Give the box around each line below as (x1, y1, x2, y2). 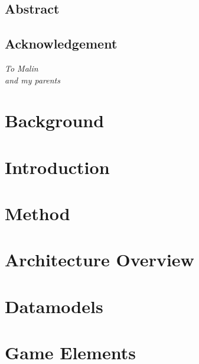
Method (5, 201, 70, 226)
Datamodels (5, 294, 103, 318)
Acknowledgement (5, 34, 118, 53)
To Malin (5, 62, 38, 74)
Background (5, 108, 105, 133)
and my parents (5, 73, 60, 86)
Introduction (5, 154, 110, 179)
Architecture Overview (5, 247, 194, 272)
